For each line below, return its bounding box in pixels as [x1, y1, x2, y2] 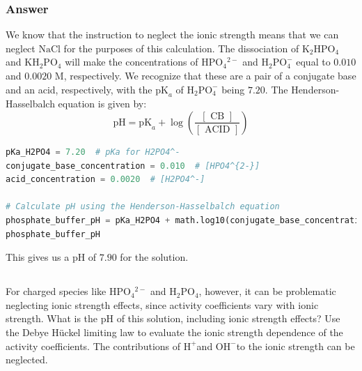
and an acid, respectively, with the [6, 82, 152, 96]
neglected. [6, 352, 48, 367]
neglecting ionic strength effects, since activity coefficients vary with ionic [6, 297, 319, 312]
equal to [296, 54, 331, 69]
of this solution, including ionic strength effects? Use [116, 311, 340, 326]
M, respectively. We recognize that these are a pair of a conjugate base [54, 68, 356, 82]
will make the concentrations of [65, 54, 198, 69]
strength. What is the [6, 311, 98, 326]
